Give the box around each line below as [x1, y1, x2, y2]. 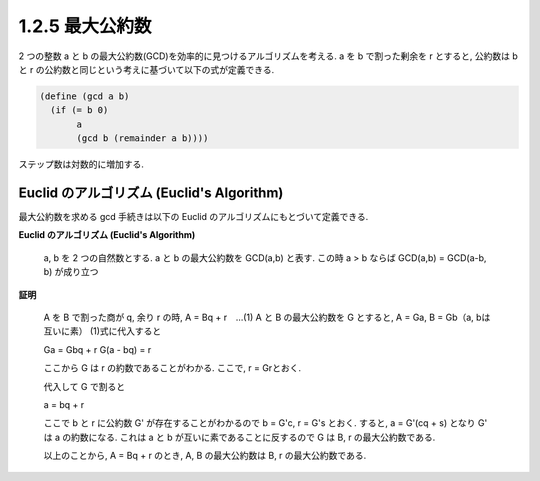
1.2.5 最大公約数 [18, 15, 152, 37]
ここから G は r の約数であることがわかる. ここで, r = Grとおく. [43, 362, 302, 374]
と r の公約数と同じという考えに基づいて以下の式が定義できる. [18, 63, 275, 75]
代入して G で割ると [43, 380, 125, 392]
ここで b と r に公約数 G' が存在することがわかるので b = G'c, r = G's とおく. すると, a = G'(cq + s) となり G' [43, 417, 488, 429]
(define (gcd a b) [39, 90, 130, 102]
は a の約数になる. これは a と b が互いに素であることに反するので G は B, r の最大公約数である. [43, 431, 436, 443]
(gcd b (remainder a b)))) [76, 133, 209, 144]
